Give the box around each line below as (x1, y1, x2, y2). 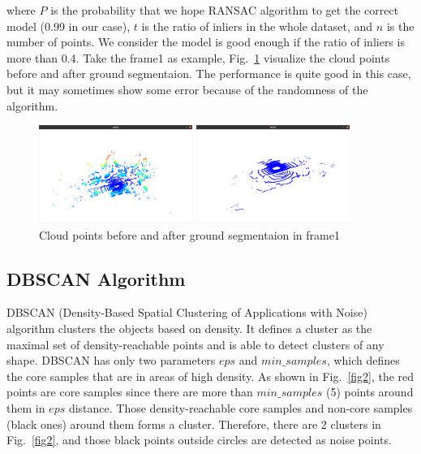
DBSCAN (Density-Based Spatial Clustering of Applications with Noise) (6, 304, 367, 321)
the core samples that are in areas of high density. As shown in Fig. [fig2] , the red (6, 367, 415, 384)
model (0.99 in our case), (6, 17, 131, 34)
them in (6, 399, 45, 416)
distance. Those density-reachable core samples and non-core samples (68, 399, 413, 416)
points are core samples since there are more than (6, 383, 253, 400)
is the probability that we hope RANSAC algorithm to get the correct (50, 2, 399, 18)
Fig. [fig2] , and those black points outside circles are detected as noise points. (6, 431, 392, 448)
